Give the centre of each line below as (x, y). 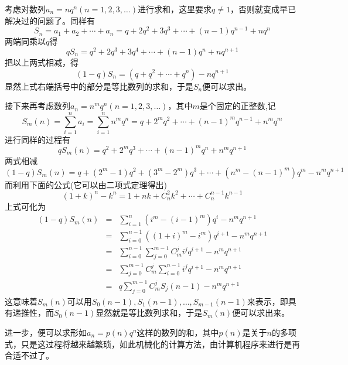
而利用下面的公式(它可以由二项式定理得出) (86, 184)
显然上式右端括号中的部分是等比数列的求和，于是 (99, 86)
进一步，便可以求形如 (46, 332)
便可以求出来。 (261, 313)
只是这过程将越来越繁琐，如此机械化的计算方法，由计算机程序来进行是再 (160, 344)
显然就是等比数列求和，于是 (149, 313)
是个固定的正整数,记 (238, 106)
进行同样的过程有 (37, 139)
